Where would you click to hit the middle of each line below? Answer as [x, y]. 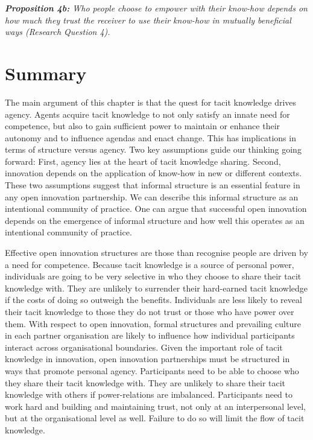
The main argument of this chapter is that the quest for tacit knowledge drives [151, 102]
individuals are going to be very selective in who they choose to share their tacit [153, 276]
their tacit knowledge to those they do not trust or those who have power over [150, 311]
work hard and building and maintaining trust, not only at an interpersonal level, [155, 406]
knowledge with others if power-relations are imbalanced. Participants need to [149, 394]
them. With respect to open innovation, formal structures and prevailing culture [153, 323]
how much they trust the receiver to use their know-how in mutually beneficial [148, 20]
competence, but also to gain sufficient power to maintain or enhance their [143, 126]
